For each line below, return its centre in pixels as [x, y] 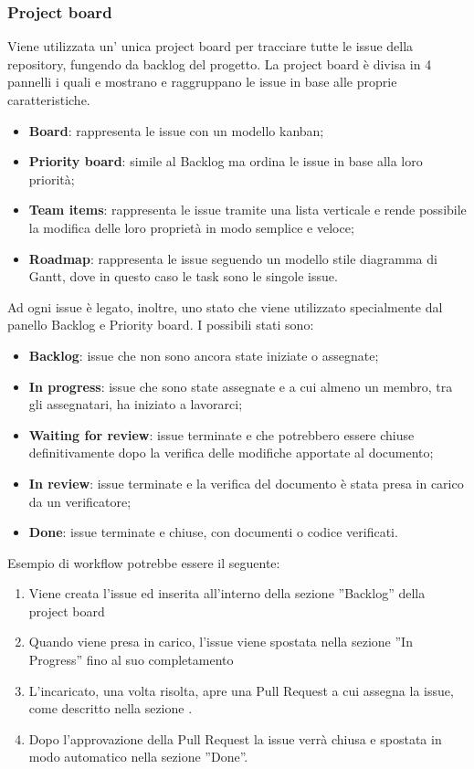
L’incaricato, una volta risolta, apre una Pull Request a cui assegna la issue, [241, 690]
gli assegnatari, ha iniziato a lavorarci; [136, 404]
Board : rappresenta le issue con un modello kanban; [176, 130]
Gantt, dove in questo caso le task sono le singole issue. [183, 276]
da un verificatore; [80, 501]
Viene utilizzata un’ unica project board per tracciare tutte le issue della [211, 46]
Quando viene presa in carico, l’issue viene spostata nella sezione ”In [221, 642]
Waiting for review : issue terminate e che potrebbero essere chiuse [221, 434]
